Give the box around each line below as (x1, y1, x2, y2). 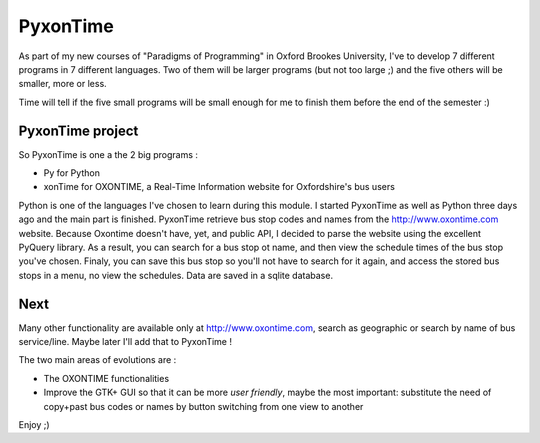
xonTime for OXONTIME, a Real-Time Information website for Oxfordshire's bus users (43, 181, 395, 193)
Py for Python (43, 167, 100, 179)
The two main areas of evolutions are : (18, 354, 177, 366)
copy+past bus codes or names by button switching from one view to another (43, 400, 364, 412)
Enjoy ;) (18, 419, 50, 430)
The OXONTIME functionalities (43, 372, 170, 384)
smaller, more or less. (18, 78, 107, 90)
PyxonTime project (18, 122, 139, 139)
